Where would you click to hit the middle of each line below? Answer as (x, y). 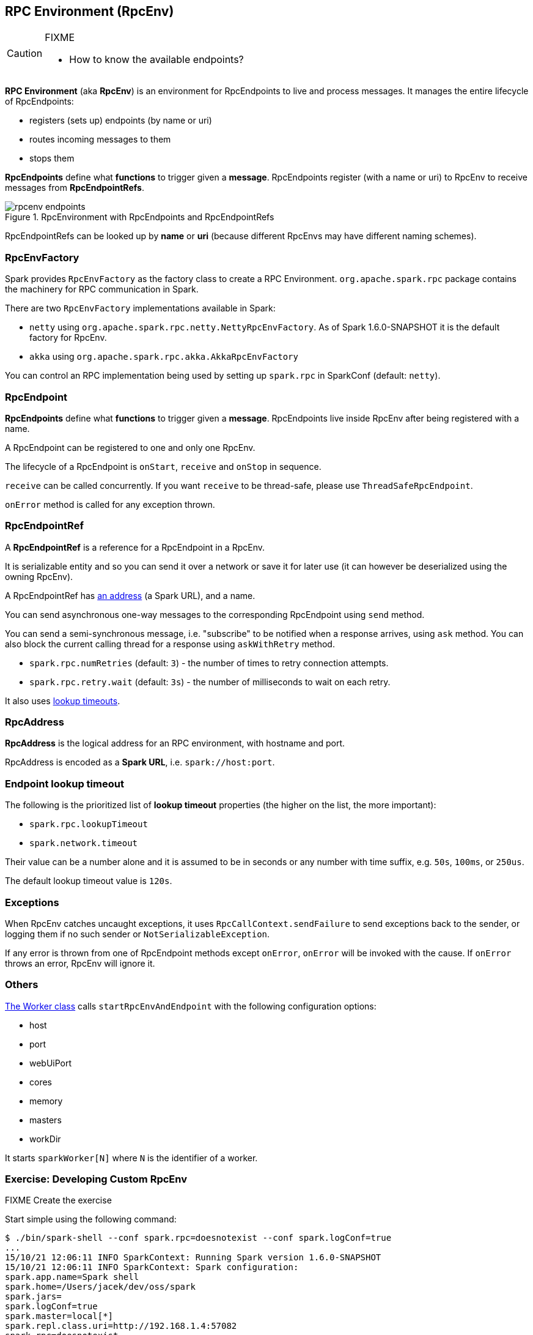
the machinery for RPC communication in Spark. (102, 289)
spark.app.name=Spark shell (72, 1277)
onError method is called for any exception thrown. (110, 504)
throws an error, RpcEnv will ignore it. (80, 963)
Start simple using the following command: (91, 1219)
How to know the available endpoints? (156, 60)
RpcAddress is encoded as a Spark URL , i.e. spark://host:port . (140, 762)
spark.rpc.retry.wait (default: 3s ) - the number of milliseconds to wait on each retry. (210, 682)
